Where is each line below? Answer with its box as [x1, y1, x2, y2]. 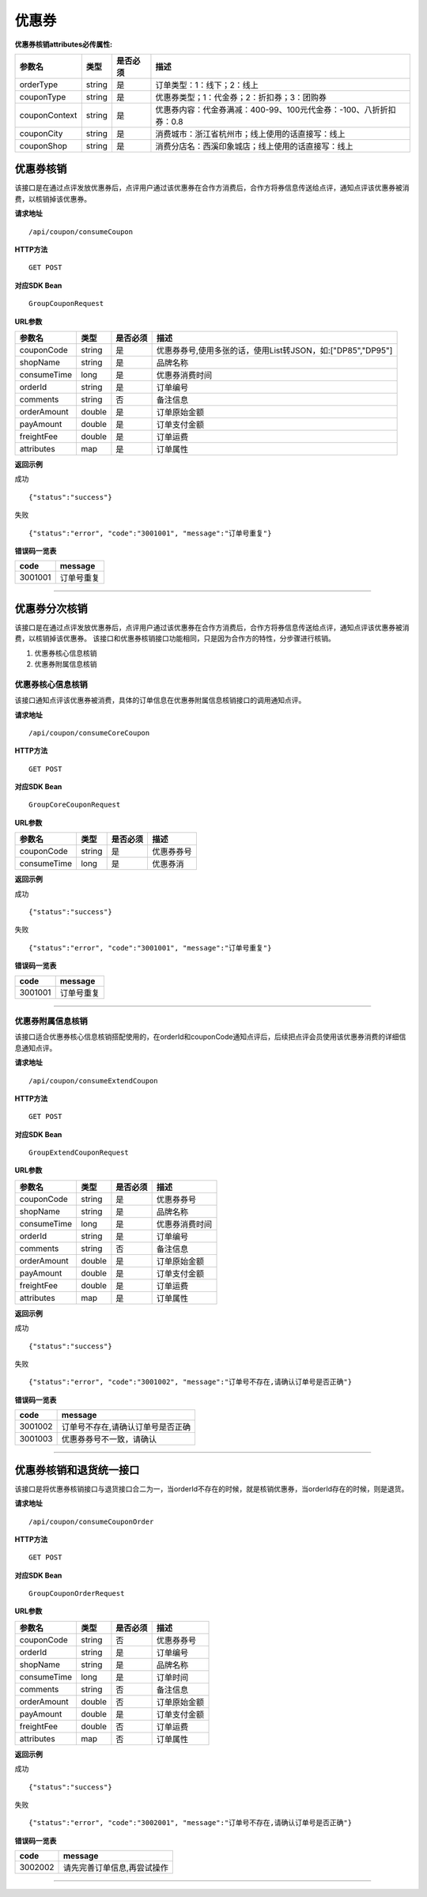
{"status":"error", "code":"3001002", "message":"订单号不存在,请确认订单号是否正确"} [28, 1377, 352, 1387]
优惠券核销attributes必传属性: [14, 40, 113, 49]
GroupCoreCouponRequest [28, 800, 121, 810]
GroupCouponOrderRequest [28, 1589, 125, 1598]
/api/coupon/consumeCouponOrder [28, 1517, 154, 1526]
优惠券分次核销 [14, 602, 88, 615]
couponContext [19, 109, 77, 120]
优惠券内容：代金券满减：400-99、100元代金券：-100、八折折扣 [155, 104, 396, 115]
